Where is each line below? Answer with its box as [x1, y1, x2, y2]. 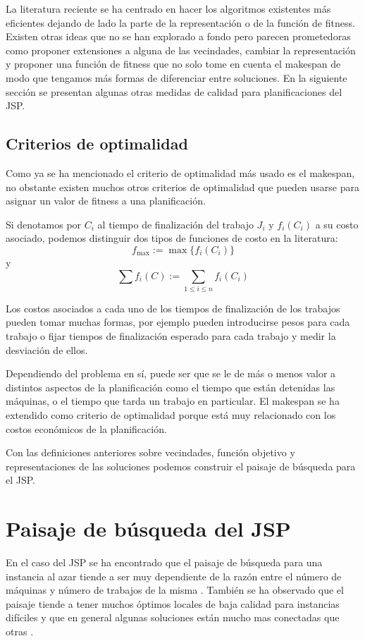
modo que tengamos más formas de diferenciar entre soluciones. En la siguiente [6, 70, 347, 85]
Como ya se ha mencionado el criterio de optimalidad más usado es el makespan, [6, 165, 355, 180]
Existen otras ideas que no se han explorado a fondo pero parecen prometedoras [6, 29, 351, 44]
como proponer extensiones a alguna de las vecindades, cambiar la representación [6, 42, 356, 57]
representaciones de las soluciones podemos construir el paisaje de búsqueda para [6, 458, 356, 473]
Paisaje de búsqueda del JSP [6, 514, 291, 543]
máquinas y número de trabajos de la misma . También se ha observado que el [6, 582, 344, 597]
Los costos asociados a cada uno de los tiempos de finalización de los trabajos [6, 300, 340, 315]
